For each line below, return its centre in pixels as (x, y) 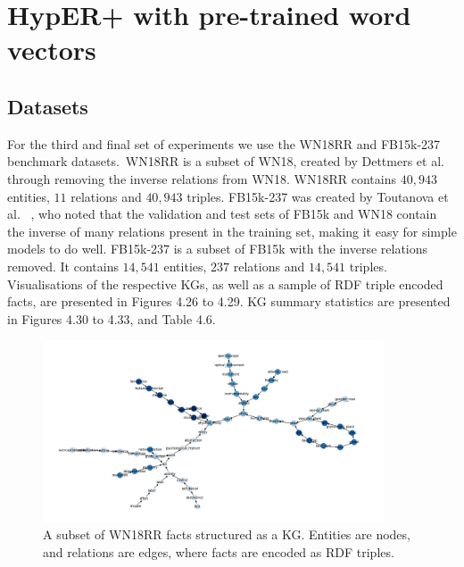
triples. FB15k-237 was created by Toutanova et (318, 196)
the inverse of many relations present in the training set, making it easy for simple (232, 231)
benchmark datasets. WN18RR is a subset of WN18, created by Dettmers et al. (226, 161)
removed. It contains (63, 266)
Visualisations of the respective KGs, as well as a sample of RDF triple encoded (225, 283)
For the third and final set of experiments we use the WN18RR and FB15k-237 (224, 143)
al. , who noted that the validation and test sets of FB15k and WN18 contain (222, 214)
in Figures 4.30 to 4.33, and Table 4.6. (112, 318)
